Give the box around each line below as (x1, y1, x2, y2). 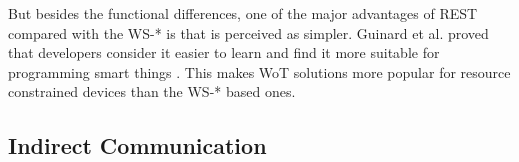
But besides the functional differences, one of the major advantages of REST (8, 3, 478, 23)
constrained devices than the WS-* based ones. (8, 81, 296, 102)
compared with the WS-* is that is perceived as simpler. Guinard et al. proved (8, 22, 489, 43)
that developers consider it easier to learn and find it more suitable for (8, 42, 440, 63)
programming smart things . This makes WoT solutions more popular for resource (8, 61, 511, 82)
